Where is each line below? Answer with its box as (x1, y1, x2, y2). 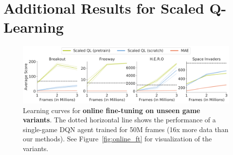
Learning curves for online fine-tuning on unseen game (23, 105, 200, 115)
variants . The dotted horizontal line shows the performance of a (23, 115, 216, 125)
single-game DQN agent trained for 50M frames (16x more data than (23, 124, 229, 134)
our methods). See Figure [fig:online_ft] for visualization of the (23, 134, 212, 144)
